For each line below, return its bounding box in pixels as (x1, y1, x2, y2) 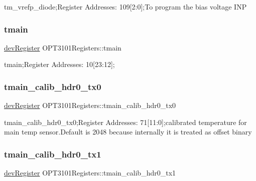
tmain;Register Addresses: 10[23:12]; (4, 59, 115, 69)
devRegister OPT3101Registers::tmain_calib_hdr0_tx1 (4, 167, 176, 178)
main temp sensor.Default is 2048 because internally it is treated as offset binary (4, 126, 252, 137)
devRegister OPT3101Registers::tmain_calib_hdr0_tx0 (4, 100, 176, 110)
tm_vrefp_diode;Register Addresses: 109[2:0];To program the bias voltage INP (4, 1, 247, 11)
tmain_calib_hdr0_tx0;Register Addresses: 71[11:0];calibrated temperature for (4, 116, 247, 127)
